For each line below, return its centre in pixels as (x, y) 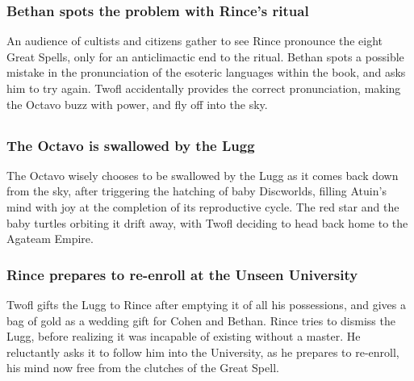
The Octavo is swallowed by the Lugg (131, 145)
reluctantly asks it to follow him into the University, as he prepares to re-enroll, (203, 352)
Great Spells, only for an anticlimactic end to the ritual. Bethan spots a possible (205, 56)
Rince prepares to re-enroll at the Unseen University (182, 274)
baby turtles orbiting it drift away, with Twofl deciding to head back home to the (207, 222)
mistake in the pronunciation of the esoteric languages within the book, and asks (206, 72)
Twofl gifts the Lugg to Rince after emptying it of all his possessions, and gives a (206, 305)
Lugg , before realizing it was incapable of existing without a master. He (184, 336)
